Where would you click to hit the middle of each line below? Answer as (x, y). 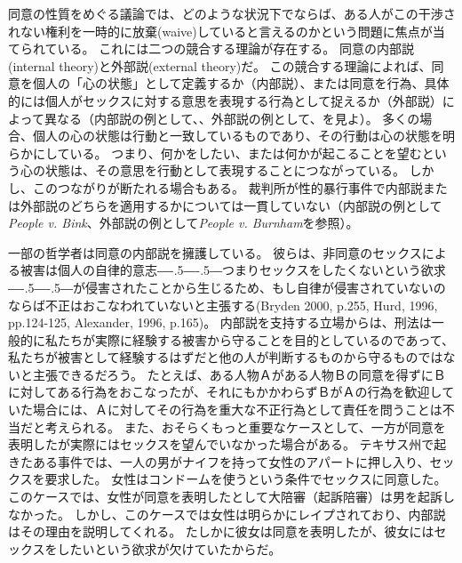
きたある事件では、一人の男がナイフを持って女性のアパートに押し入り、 (219, 461)
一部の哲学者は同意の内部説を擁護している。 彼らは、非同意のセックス (215, 252)
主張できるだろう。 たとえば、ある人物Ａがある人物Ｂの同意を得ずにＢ (239, 374)
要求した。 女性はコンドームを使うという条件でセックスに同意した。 (246, 479)
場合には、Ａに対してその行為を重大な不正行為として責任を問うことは (237, 410)
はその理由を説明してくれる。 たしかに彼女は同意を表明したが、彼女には (221, 531)
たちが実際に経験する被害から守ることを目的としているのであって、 (256, 339)
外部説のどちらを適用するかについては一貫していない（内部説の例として (231, 205)
